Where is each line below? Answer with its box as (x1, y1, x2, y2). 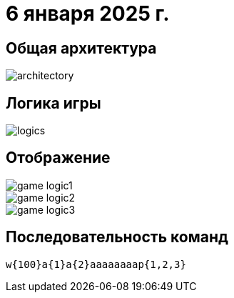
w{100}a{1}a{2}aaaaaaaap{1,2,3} (6, 258, 186, 270)
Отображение (6, 149, 111, 167)
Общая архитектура (6, 39, 157, 57)
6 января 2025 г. (6, 1, 170, 26)
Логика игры (6, 94, 101, 112)
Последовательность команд (6, 228, 228, 247)
